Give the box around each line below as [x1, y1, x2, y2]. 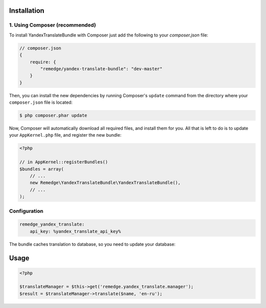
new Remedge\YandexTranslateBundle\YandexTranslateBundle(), [30, 180, 181, 186]
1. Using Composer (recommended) [9, 22, 96, 29]
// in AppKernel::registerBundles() [19, 159, 108, 165]
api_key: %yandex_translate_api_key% [30, 229, 121, 234]
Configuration [9, 207, 44, 214]
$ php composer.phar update [19, 113, 87, 118]
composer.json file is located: [9, 99, 73, 106]
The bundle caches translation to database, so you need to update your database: [9, 241, 176, 247]
